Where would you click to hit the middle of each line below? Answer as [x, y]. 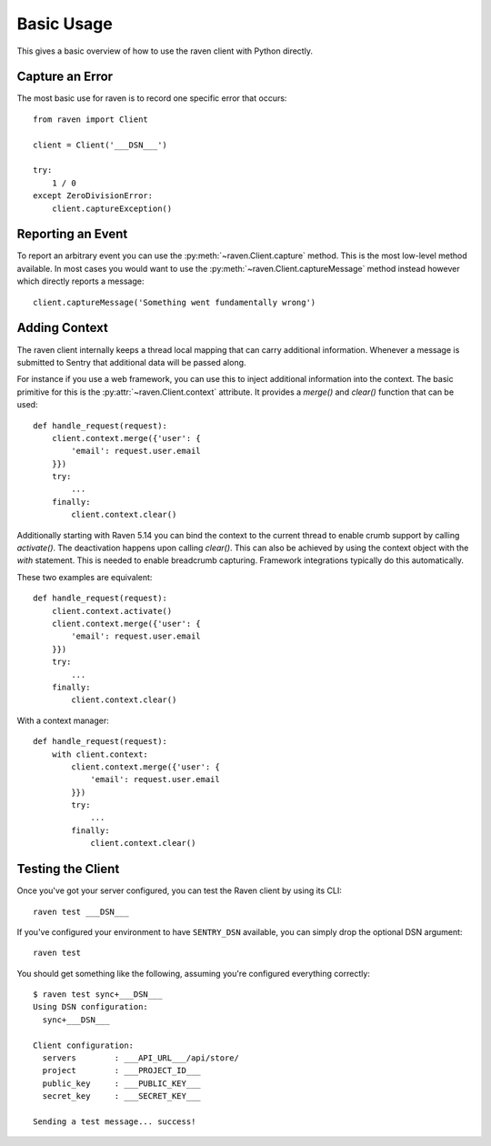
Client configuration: [84, 1045]
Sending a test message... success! [115, 1122]
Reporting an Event [72, 234]
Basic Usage [65, 24]
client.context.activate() [112, 611]
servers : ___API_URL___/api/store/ [141, 1058]
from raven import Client [91, 119]
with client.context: [100, 754]
